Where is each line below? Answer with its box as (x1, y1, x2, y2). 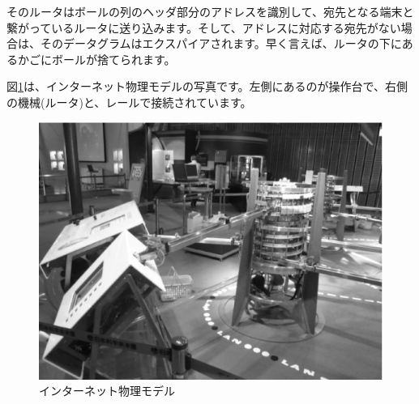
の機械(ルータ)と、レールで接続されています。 (6, 93, 252, 110)
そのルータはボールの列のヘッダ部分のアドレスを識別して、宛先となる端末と (6, 3, 414, 19)
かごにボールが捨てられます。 (17, 50, 176, 67)
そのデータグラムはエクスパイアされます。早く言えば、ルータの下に (40, 35, 402, 52)
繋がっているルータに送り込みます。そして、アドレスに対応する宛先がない (6, 19, 401, 36)
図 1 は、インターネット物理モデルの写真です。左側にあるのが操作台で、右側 (6, 78, 408, 95)
